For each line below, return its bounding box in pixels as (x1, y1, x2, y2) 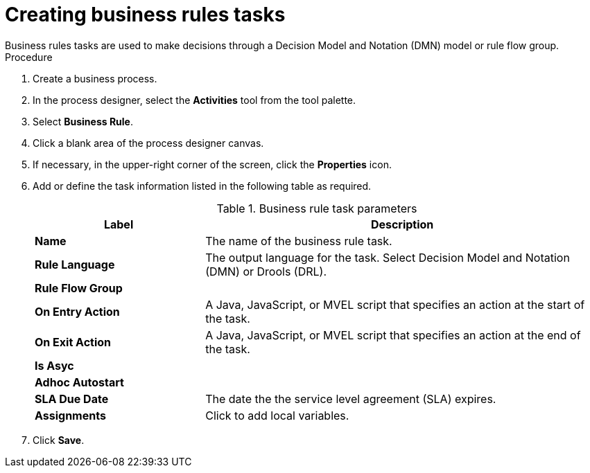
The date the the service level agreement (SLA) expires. (205, 391, 496, 406)
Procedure (5, 51, 53, 63)
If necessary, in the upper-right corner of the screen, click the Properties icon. (33, 158, 392, 170)
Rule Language (35, 257, 115, 271)
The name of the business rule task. (205, 233, 392, 248)
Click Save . (33, 434, 85, 446)
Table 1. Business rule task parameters (216, 201, 417, 215)
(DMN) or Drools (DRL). (205, 264, 327, 278)
